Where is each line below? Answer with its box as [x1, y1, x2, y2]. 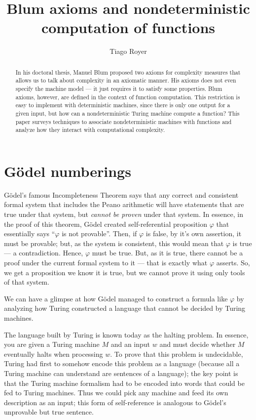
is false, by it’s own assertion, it [146, 228, 242, 239]
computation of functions [41, 17, 216, 38]
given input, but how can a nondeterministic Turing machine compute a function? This [15, 109, 240, 117]
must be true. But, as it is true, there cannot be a [92, 248, 243, 258]
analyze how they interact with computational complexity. [15, 126, 165, 134]
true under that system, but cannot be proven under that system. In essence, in [4, 209, 243, 219]
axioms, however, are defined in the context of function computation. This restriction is [15, 92, 240, 101]
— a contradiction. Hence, [4, 248, 83, 258]
